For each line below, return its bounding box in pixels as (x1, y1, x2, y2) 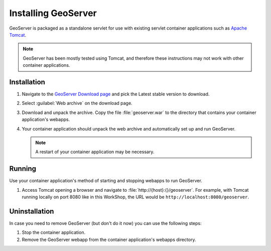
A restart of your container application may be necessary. (35, 149, 155, 155)
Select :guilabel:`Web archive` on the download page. (22, 100, 132, 106)
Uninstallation (9, 207, 54, 215)
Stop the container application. (22, 229, 85, 235)
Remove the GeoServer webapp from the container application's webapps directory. (22, 236, 196, 242)
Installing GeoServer (9, 8, 97, 19)
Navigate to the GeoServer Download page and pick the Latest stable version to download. (22, 91, 210, 97)
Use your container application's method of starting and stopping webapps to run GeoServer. (9, 178, 203, 184)
